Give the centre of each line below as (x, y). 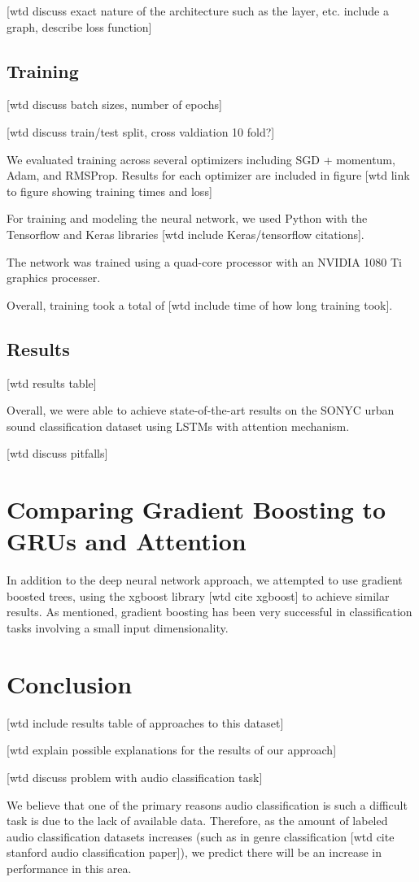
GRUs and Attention (127, 541)
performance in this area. (69, 868)
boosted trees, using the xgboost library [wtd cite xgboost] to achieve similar (198, 595)
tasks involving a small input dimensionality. (118, 628)
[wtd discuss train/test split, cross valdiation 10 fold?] (141, 131)
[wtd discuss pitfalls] (57, 453)
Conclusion (70, 683)
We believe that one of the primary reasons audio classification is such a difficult (207, 804)
